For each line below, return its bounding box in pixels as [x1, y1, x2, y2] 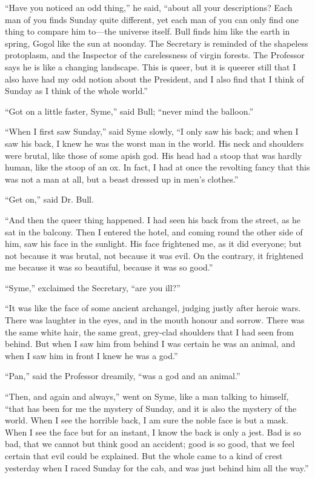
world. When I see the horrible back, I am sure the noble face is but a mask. [5, 414, 288, 426]
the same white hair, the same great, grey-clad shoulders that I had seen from [5, 325, 294, 338]
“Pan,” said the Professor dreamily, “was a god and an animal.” [5, 369, 240, 382]
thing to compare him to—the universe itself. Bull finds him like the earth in [5, 25, 290, 38]
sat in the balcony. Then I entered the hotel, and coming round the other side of [5, 225, 303, 238]
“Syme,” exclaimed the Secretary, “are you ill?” [5, 281, 181, 294]
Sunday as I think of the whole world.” [5, 84, 148, 97]
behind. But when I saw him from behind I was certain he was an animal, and [5, 337, 296, 350]
